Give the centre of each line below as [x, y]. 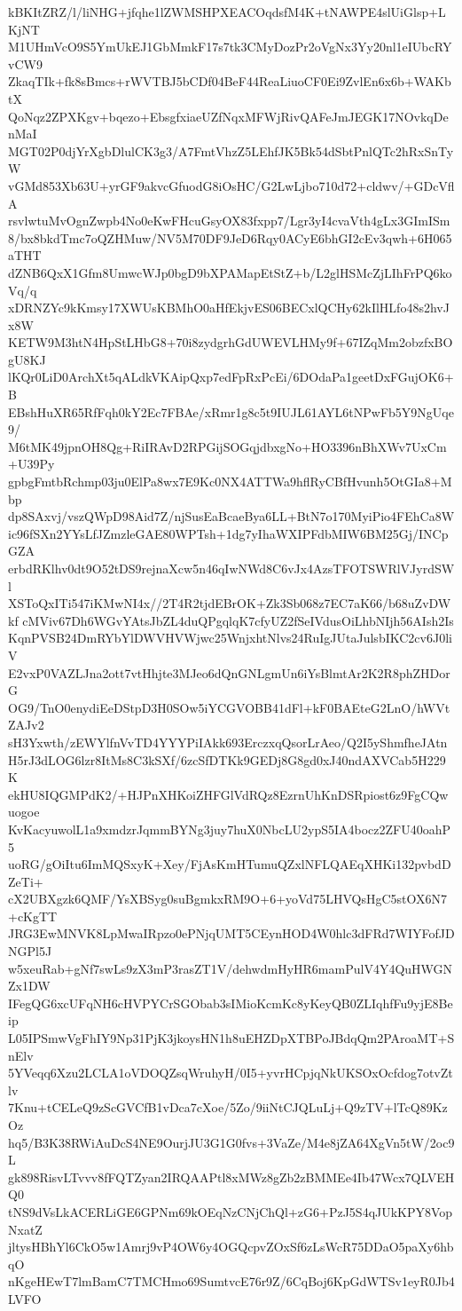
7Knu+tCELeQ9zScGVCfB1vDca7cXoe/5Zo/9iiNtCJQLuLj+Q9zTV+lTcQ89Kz [228, 1107]
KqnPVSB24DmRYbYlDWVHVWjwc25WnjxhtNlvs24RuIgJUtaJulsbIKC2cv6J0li [230, 638]
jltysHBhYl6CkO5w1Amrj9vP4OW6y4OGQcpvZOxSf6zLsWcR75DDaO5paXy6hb [231, 1247]
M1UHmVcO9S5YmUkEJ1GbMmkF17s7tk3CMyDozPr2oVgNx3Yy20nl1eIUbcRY [230, 47]
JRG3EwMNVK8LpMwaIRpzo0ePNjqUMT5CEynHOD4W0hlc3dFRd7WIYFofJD [231, 933]
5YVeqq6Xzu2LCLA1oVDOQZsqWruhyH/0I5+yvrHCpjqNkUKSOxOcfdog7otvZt [231, 1073]
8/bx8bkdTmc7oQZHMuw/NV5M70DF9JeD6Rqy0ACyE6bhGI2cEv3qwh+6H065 [230, 237]
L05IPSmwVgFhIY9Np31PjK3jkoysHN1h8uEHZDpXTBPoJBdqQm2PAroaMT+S [231, 1038]
